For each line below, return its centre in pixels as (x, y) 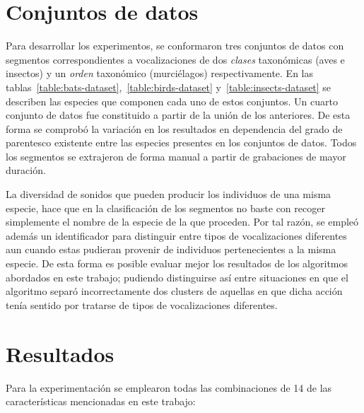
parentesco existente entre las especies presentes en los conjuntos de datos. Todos (181, 142)
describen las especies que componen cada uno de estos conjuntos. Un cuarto (172, 101)
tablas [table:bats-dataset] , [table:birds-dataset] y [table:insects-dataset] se (169, 87)
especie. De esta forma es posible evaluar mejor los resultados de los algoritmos (177, 263)
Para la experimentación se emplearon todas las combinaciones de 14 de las (169, 387)
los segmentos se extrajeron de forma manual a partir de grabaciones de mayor (176, 156)
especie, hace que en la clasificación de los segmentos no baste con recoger (165, 208)
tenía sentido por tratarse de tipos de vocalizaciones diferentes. (142, 304)
